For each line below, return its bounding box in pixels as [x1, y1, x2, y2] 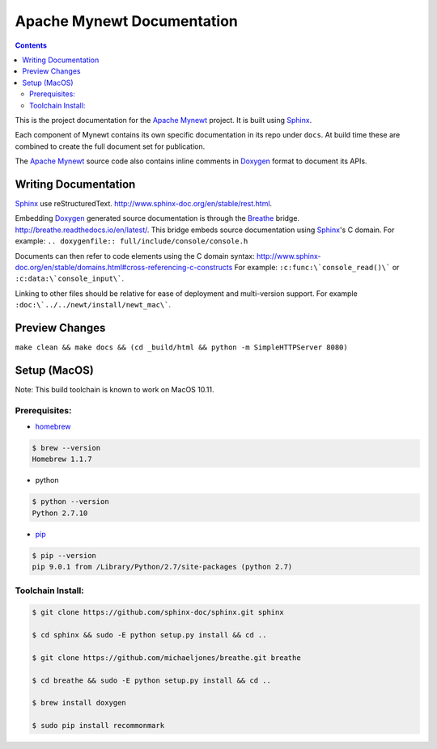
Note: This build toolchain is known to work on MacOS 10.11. [15, 384, 214, 394]
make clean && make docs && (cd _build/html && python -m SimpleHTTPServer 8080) [15, 343, 348, 352]
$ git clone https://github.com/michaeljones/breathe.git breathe [32, 653, 301, 662]
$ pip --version [32, 551, 97, 560]
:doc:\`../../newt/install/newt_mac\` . [15, 300, 172, 310]
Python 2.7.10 [32, 508, 88, 518]
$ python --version [32, 497, 109, 506]
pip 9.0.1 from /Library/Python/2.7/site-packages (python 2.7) [32, 562, 293, 572]
